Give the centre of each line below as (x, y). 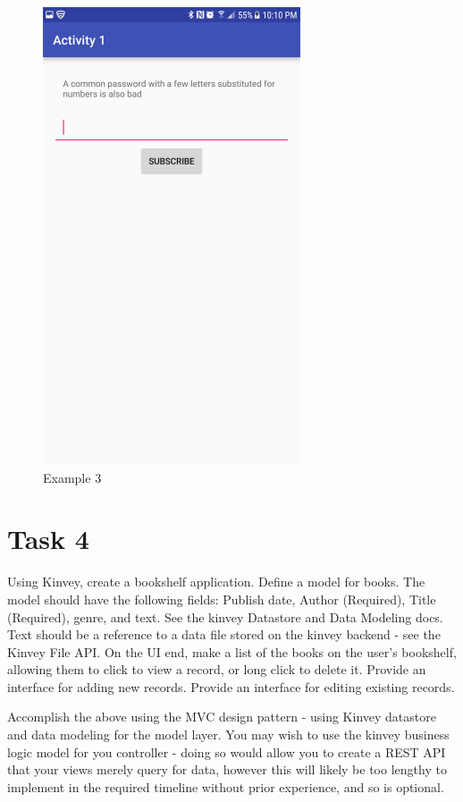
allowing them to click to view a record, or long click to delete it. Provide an (217, 669)
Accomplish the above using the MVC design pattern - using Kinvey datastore (222, 717)
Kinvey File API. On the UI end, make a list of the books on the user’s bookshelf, (232, 651)
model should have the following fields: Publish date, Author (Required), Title (222, 599)
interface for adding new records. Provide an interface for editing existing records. (231, 686)
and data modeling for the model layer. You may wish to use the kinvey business (228, 734)
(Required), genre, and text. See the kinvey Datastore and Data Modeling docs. (225, 616)
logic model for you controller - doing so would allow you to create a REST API (227, 751)
